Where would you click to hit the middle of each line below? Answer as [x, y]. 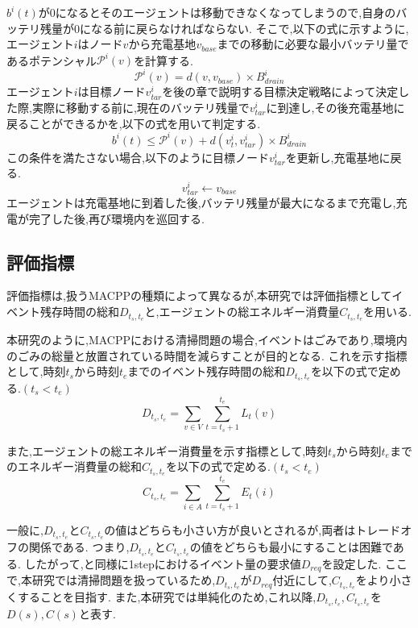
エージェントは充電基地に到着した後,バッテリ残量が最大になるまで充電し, [201, 203]
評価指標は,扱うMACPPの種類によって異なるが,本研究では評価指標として [199, 295]
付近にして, [302, 580]
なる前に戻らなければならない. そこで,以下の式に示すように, [250, 28]
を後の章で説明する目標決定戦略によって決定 [280, 91]
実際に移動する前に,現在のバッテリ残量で [141, 107]
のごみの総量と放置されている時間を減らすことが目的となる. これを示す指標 [207, 355]
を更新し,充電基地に [338, 157]
